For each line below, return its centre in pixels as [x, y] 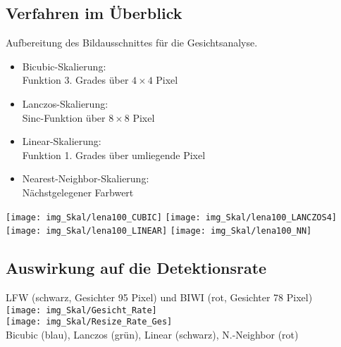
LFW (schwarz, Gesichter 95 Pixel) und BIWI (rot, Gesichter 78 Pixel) [159, 297]
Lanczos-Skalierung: [65, 103]
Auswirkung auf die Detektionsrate [136, 268]
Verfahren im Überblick [94, 13]
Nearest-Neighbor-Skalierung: [86, 178]
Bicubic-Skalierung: [64, 66]
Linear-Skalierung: [62, 141]
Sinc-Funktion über [64, 117]
